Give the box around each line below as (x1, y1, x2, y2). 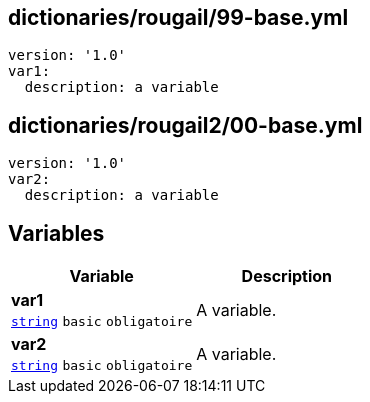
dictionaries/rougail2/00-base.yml (8, 112, 363, 138)
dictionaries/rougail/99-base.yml (8, 5, 349, 30)
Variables (8, 220, 105, 246)
